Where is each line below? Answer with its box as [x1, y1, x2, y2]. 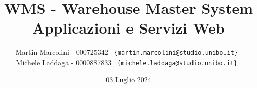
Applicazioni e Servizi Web [32, 17, 225, 38]
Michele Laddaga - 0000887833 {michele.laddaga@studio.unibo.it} [16, 56, 238, 67]
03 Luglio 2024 [106, 74, 151, 84]
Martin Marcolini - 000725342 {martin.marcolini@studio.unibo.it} [15, 47, 238, 57]
